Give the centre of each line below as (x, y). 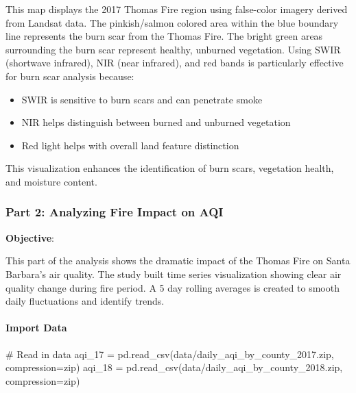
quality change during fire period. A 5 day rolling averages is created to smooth (173, 287)
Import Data (36, 328)
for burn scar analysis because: (70, 76)
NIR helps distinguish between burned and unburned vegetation (156, 122)
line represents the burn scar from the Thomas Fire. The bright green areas (164, 36)
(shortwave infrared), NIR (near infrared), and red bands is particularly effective (175, 63)
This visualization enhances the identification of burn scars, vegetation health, (170, 168)
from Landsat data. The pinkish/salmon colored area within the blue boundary (172, 22)
